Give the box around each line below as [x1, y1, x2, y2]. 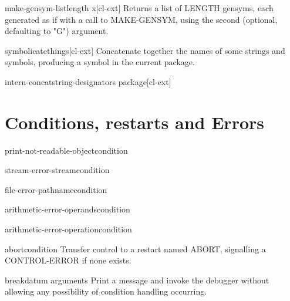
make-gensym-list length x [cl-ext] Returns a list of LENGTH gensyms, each [5, 2, 274, 13]
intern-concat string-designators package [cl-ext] [5, 75, 171, 87]
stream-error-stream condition [5, 164, 110, 176]
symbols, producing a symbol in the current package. [5, 56, 195, 68]
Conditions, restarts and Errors [5, 110, 264, 134]
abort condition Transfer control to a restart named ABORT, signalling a [5, 242, 266, 255]
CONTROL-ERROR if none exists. [5, 254, 131, 266]
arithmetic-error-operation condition [5, 223, 132, 235]
